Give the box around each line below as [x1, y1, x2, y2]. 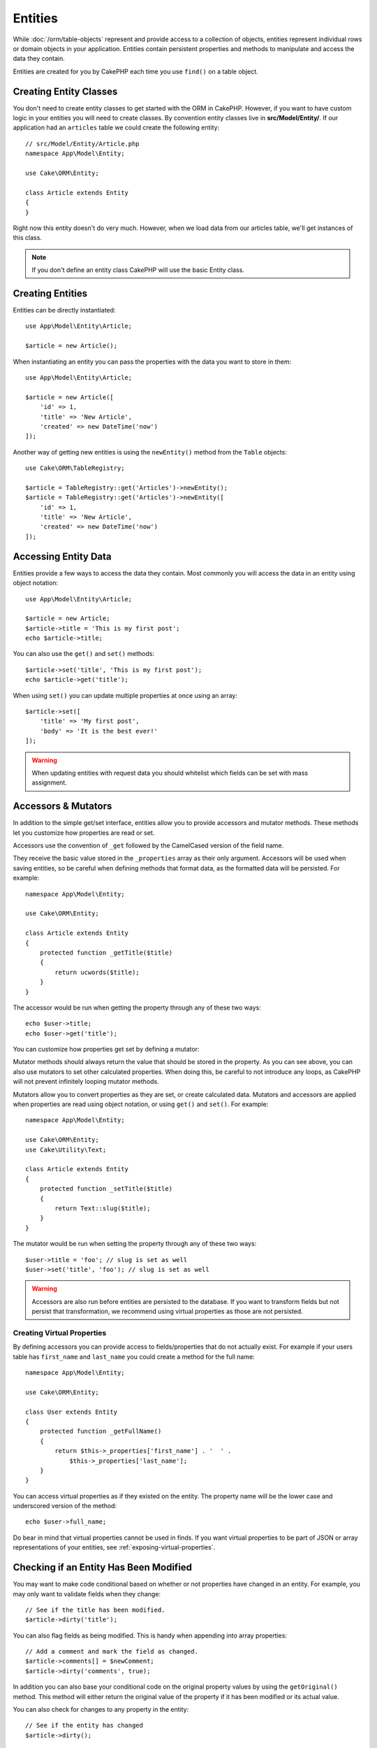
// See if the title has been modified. [25, 1605, 165, 1614]
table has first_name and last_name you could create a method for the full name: [13, 1352, 255, 1361]
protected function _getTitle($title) [39, 948, 173, 957]
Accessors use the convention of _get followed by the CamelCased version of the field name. [13, 841, 284, 850]
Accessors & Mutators [13, 801, 112, 812]
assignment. [31, 778, 68, 787]
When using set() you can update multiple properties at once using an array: [13, 691, 237, 699]
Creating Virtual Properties [13, 1328, 107, 1338]
